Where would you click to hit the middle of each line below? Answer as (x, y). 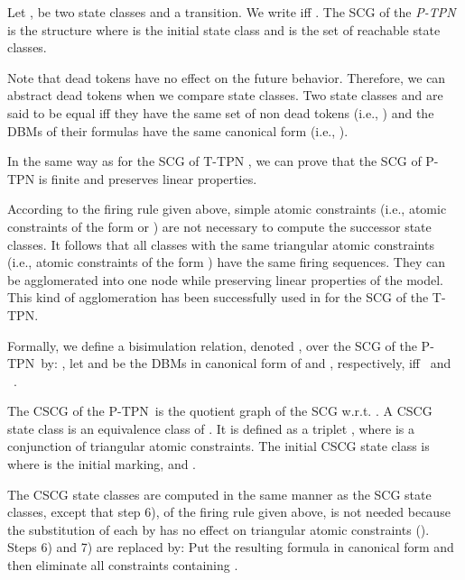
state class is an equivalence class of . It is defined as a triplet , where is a (211, 428)
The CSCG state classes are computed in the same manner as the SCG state (219, 494)
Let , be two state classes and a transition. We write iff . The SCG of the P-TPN (232, 12)
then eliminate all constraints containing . (123, 565)
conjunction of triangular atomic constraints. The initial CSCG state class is (219, 446)
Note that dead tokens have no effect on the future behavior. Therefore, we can (227, 77)
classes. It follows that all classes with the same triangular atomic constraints (221, 244)
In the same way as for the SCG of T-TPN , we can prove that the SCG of (214, 161)
